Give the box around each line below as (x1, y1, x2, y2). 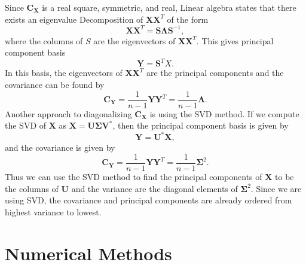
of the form (167, 13, 209, 25)
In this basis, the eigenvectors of (5, 66, 123, 79)
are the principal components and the (146, 66, 284, 79)
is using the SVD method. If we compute (149, 107, 299, 120)
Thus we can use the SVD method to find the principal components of (5, 170, 262, 182)
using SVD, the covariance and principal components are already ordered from (5, 194, 292, 206)
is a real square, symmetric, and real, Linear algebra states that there (42, 1, 296, 13)
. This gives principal (196, 34, 274, 47)
